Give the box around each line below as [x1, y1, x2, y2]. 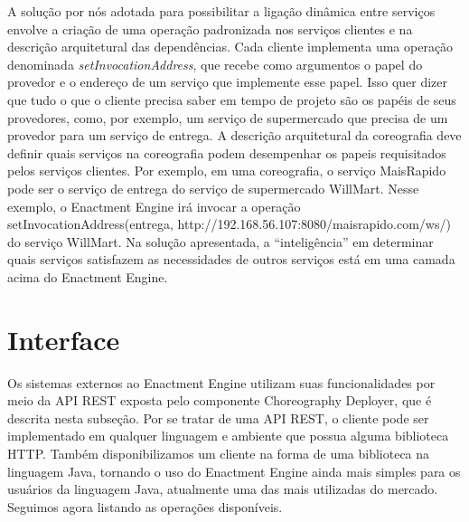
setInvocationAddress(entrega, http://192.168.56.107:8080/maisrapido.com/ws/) [7, 214, 451, 233]
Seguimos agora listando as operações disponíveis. [7, 497, 283, 516]
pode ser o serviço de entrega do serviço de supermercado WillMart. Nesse [7, 178, 419, 197]
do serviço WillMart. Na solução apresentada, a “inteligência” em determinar [7, 232, 434, 251]
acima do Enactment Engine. [7, 267, 168, 286]
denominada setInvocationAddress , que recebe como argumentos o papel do [7, 54, 423, 73]
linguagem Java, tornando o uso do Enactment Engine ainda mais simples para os [7, 461, 461, 480]
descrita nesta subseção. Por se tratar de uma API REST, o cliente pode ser [7, 408, 429, 427]
